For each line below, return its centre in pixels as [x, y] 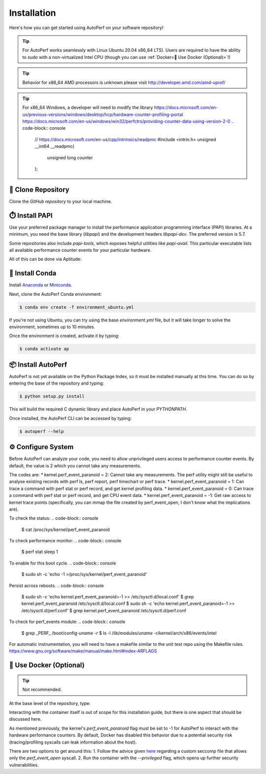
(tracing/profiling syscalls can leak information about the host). [73, 742]
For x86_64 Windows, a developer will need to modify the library [88, 107]
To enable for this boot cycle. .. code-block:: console [63, 563]
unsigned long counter [70, 157]
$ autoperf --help [42, 431]
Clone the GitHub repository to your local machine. [61, 201]
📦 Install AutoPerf [38, 365]
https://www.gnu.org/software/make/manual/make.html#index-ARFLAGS [83, 651]
